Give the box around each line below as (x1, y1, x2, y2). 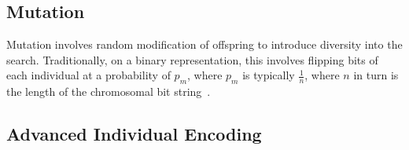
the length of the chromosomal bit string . (6, 83, 211, 100)
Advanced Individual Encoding (6, 122, 262, 146)
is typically (242, 67, 295, 83)
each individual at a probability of (6, 67, 171, 83)
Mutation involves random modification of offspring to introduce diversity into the (6, 36, 403, 53)
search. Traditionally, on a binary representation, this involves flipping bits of (6, 51, 378, 68)
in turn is (353, 67, 399, 83)
